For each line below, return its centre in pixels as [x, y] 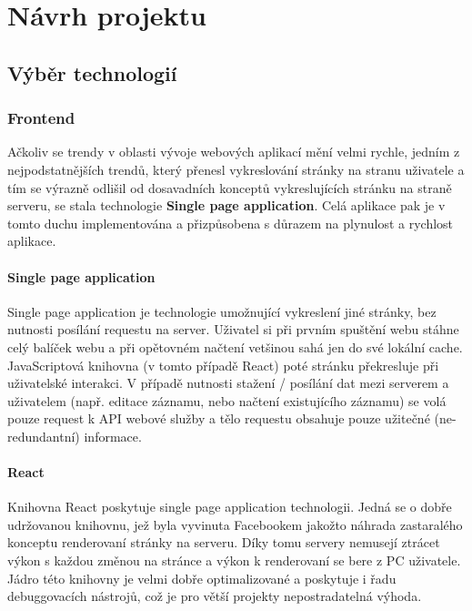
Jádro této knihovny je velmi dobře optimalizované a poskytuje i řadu [202, 578]
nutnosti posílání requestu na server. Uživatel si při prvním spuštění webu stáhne [233, 329]
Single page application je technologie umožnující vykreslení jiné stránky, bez [222, 311]
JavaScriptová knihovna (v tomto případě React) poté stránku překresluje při [223, 365]
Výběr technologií [92, 72]
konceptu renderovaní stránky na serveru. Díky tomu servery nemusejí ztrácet [224, 542]
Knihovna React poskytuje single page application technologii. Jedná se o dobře [230, 507]
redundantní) [44, 436]
